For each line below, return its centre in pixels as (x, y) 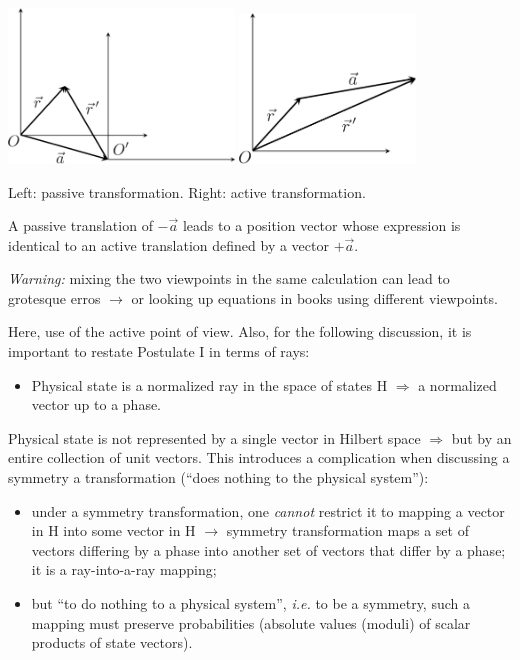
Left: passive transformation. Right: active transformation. (187, 191)
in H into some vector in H (113, 530)
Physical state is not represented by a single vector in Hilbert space (214, 437)
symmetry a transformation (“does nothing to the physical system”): (218, 477)
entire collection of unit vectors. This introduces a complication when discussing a (259, 457)
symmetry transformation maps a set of (347, 530)
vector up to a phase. (96, 404)
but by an (481, 437)
